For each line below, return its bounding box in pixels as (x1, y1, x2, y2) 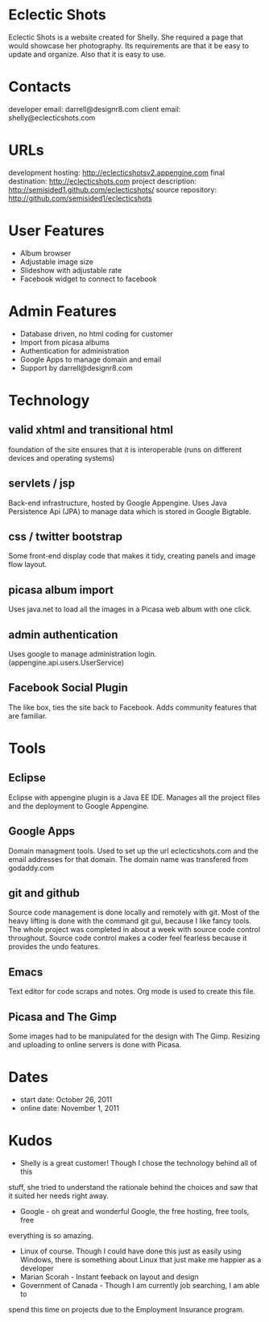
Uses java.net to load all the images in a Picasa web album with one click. (8, 604, 252, 614)
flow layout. (8, 560, 48, 570)
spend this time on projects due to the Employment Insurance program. (8, 1304, 245, 1314)
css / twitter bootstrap (8, 529, 123, 543)
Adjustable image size (19, 256, 94, 267)
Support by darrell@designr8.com (19, 363, 133, 372)
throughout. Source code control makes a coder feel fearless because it (8, 933, 247, 943)
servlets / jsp (8, 477, 76, 491)
